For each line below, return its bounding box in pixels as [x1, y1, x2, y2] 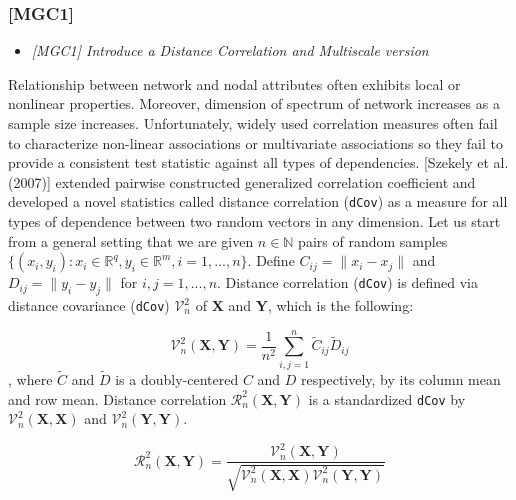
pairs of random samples [298, 230, 448, 251]
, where [8, 369, 53, 390]
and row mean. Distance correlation [8, 388, 227, 409]
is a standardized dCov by [308, 388, 466, 409]
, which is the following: [267, 295, 414, 316]
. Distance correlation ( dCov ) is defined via [217, 272, 478, 293]
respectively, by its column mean [301, 369, 501, 390]
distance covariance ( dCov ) [8, 295, 170, 316]
